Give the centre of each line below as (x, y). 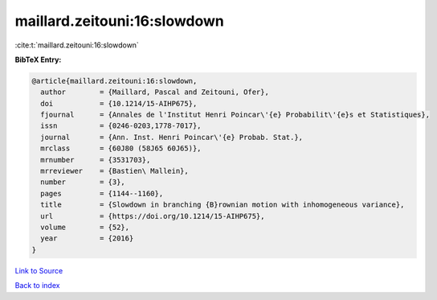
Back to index (37, 286)
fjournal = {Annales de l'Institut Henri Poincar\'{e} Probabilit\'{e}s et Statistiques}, (235, 115)
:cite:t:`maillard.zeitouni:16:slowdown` (77, 45)
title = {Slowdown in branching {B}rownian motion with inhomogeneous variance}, (223, 205)
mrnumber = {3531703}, (96, 160)
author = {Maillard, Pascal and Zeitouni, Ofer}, (155, 92)
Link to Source (39, 270)
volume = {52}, (85, 227)
